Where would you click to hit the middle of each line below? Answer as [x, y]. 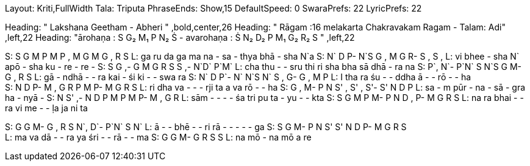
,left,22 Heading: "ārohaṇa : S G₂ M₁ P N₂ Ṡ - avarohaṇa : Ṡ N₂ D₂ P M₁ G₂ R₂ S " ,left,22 [180, 37]
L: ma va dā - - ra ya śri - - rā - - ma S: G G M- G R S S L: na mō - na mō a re [158, 137]
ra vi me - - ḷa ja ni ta [46, 108]
